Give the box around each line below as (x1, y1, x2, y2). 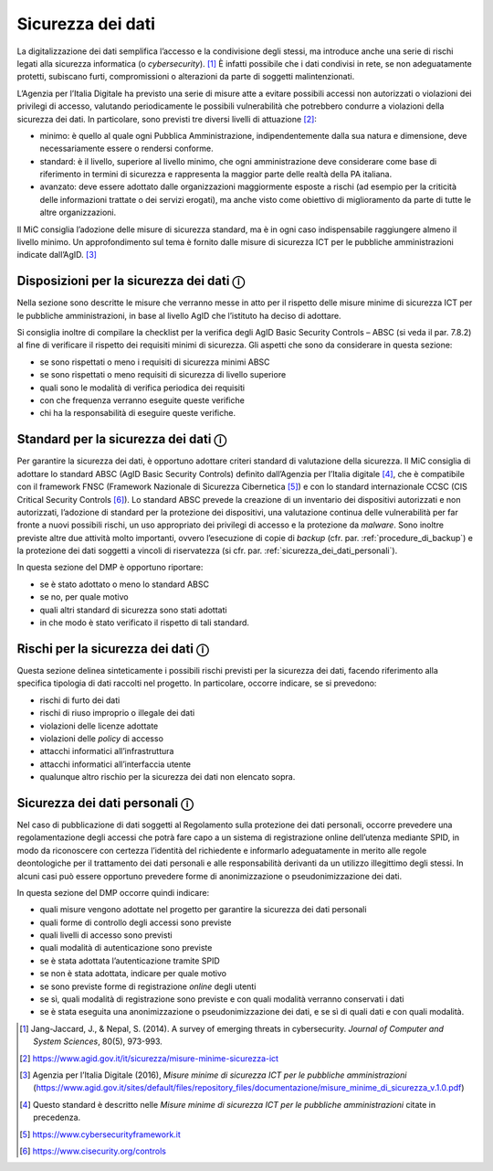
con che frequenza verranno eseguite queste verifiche (39, 395, 246, 406)
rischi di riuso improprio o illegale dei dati (39, 708, 195, 719)
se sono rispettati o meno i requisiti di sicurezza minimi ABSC (39, 357, 270, 367)
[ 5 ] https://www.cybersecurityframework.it (19, 1129, 182, 1140)
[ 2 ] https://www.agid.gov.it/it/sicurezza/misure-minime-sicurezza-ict (19, 1052, 278, 1064)
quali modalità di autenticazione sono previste (39, 942, 213, 953)
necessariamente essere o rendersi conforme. (39, 143, 214, 154)
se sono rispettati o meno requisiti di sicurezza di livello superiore (39, 369, 287, 380)
